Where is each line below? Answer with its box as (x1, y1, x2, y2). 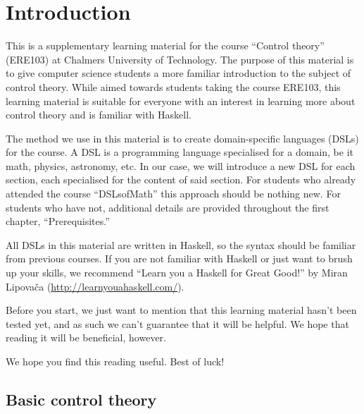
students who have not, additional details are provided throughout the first (6, 200, 330, 214)
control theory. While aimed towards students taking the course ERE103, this (6, 79, 341, 94)
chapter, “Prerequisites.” (6, 214, 110, 229)
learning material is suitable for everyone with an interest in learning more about (6, 93, 356, 108)
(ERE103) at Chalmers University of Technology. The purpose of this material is (6, 51, 354, 66)
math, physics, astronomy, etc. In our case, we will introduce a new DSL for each (6, 158, 356, 173)
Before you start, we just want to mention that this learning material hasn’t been (6, 303, 357, 317)
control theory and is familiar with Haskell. (6, 107, 192, 122)
